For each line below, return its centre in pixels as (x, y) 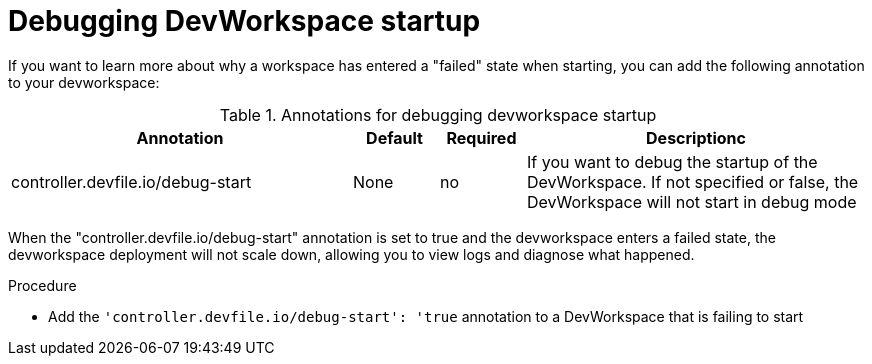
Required (481, 137)
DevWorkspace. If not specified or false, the (693, 181)
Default (394, 137)
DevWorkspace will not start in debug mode (692, 201)
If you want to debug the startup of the (672, 161)
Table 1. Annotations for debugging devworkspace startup (438, 114)
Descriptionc (696, 137)
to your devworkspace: (84, 82)
